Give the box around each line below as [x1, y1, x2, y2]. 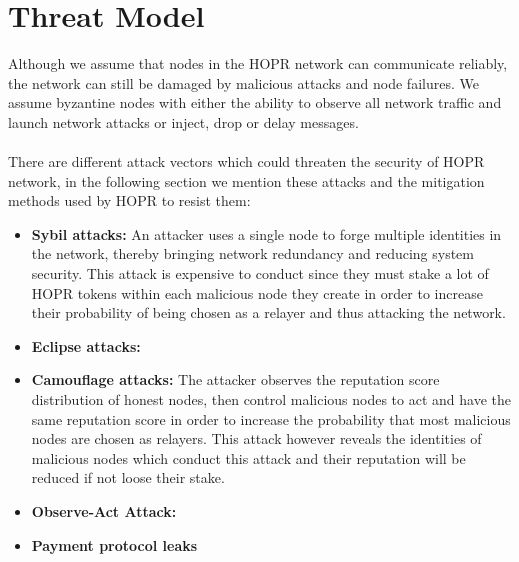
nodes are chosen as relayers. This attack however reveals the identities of [31, 428, 482, 449]
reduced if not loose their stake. [31, 467, 225, 488]
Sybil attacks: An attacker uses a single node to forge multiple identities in [31, 223, 502, 244]
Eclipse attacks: [31, 335, 141, 356]
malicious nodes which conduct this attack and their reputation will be [31, 447, 466, 468]
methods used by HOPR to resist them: [8, 190, 251, 211]
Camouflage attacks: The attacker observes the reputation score [31, 369, 440, 390]
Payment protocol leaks [31, 534, 198, 555]
